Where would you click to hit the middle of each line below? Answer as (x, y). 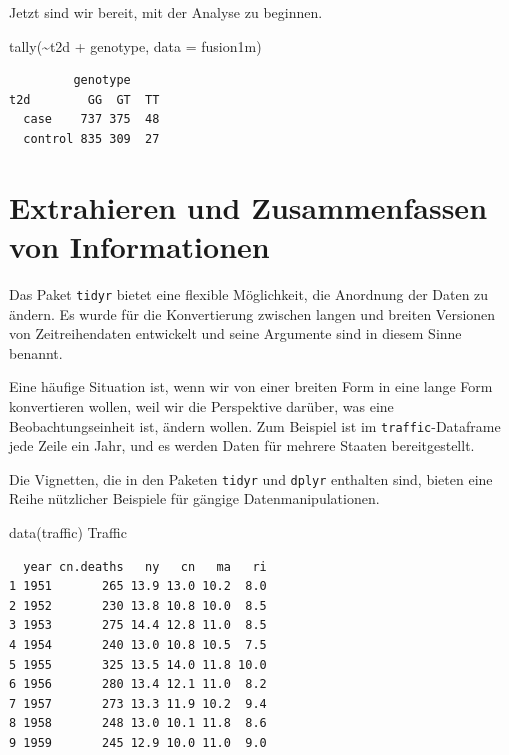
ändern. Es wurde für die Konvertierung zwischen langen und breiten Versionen (252, 313)
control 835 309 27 (91, 138)
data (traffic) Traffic (68, 532)
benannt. (36, 352)
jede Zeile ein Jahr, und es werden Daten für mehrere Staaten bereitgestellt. (242, 445)
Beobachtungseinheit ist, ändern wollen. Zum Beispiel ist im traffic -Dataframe (255, 425)
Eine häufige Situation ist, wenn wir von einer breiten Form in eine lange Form (251, 386)
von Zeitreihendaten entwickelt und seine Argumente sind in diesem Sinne (235, 333)
